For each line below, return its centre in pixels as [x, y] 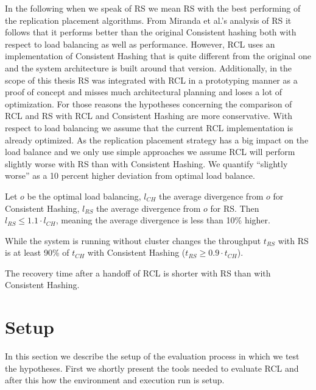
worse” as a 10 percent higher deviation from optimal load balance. [130, 175]
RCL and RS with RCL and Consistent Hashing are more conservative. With [149, 116]
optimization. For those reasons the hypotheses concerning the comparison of [149, 103]
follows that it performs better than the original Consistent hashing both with [151, 32]
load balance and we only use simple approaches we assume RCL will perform [150, 152]
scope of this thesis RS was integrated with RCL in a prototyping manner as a [151, 80]
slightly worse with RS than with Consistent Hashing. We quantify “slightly [146, 163]
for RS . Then [235, 208]
